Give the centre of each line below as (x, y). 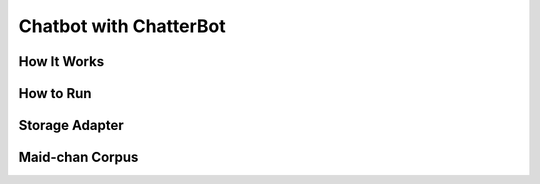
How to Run (55, 93)
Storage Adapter (71, 125)
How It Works (61, 61)
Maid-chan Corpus (78, 157)
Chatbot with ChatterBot (122, 26)
